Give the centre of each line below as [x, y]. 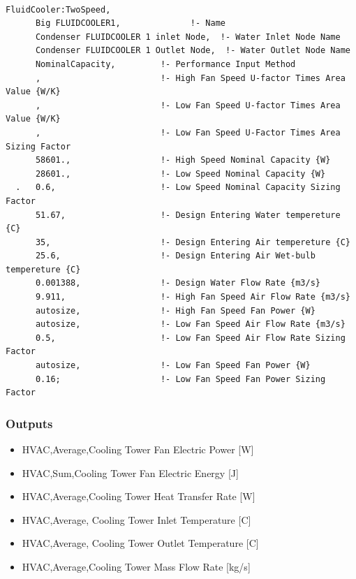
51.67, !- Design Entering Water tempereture [188, 215]
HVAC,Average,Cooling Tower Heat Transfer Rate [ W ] [139, 496]
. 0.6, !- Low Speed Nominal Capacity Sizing [178, 188]
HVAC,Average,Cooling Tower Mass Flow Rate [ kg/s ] [136, 566]
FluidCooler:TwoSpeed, [58, 9]
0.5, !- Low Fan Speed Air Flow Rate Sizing [190, 338]
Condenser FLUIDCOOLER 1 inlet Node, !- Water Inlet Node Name [188, 37]
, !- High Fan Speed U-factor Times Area [190, 78]
